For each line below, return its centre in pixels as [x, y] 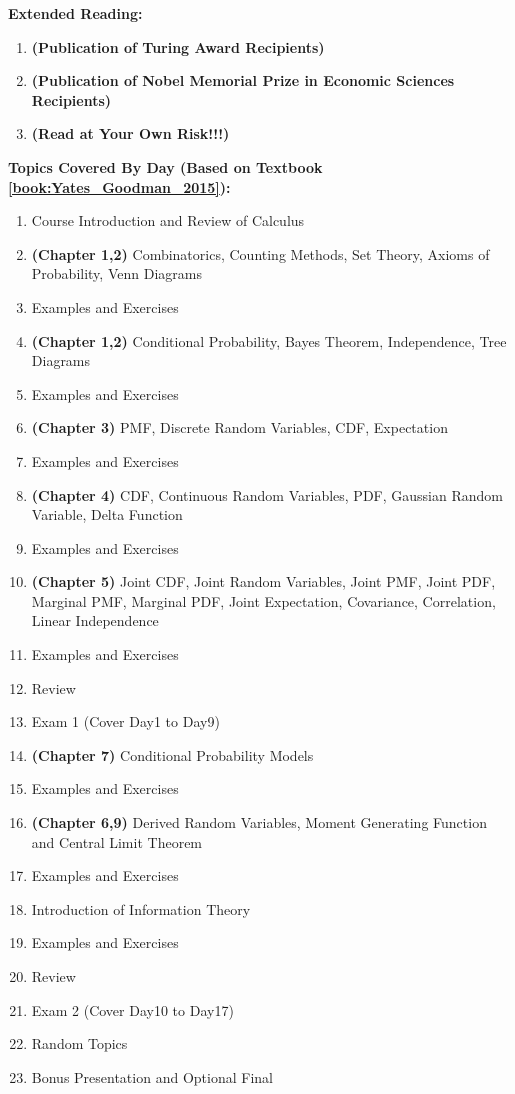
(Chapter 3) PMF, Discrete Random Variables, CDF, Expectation [239, 427]
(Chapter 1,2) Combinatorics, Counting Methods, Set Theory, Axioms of [260, 253]
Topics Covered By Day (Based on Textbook [165, 166]
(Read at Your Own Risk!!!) [130, 133]
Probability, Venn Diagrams [116, 273]
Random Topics [79, 1043]
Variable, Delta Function [107, 514]
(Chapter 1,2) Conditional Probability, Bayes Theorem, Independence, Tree [269, 340]
